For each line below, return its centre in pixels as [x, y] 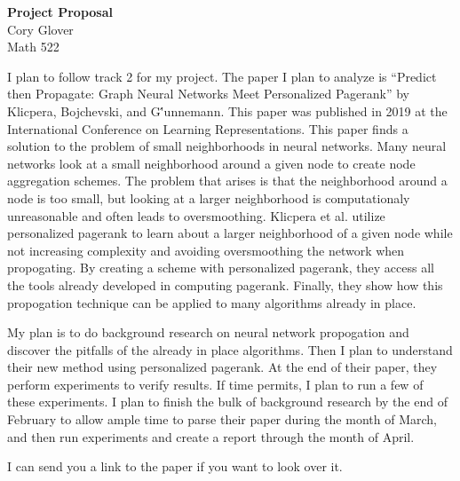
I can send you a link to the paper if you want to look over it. [175, 466]
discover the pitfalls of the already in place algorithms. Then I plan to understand [230, 349]
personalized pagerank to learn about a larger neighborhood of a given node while [230, 233]
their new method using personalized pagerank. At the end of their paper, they [222, 367]
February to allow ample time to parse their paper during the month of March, [222, 419]
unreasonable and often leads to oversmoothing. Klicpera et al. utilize [196, 215]
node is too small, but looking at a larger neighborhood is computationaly [209, 197]
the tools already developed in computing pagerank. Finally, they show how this [225, 284]
